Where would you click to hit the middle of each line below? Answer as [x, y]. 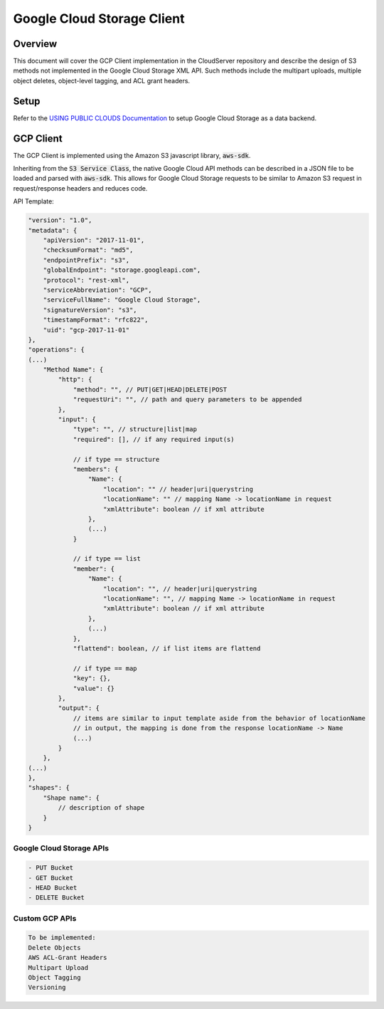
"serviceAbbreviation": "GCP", [97, 290]
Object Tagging [54, 978]
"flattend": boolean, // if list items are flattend [167, 649]
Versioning [47, 988]
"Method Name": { [73, 370]
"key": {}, [92, 678]
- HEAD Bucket [53, 887]
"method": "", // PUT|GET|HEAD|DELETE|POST [150, 389]
